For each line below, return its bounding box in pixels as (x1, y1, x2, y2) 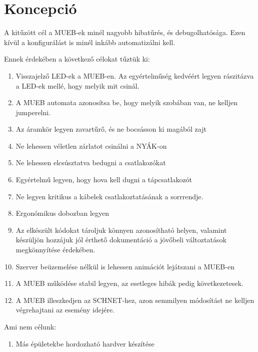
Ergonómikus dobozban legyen (15, 208, 109, 218)
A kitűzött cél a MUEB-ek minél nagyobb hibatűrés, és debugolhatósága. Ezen (4, 27, 245, 38)
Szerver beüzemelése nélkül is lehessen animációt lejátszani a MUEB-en (15, 261, 234, 271)
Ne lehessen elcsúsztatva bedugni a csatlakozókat (15, 157, 166, 168)
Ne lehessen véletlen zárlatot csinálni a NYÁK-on (15, 140, 167, 151)
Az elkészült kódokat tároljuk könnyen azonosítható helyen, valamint (15, 224, 227, 235)
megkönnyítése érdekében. (15, 244, 95, 255)
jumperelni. (15, 107, 51, 117)
